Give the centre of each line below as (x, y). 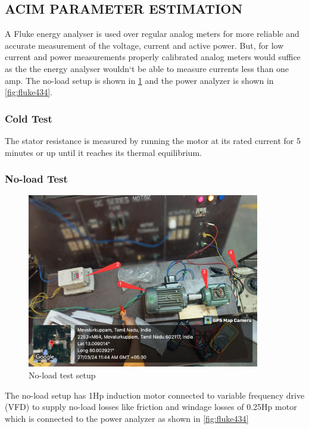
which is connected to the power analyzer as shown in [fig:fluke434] (127, 418)
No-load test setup (62, 375)
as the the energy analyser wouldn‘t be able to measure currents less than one (147, 68)
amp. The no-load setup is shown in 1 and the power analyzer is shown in (139, 80)
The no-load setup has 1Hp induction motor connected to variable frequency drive (155, 395)
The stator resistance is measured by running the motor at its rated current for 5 (153, 140)
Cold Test (29, 118)
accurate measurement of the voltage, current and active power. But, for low (144, 45)
